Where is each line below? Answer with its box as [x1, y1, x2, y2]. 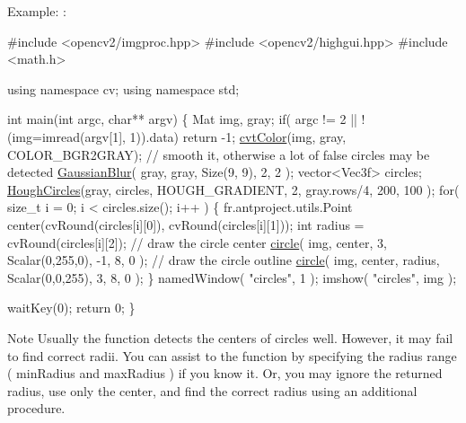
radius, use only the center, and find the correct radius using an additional [7, 381, 418, 400]
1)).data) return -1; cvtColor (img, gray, [129, 127, 347, 145]
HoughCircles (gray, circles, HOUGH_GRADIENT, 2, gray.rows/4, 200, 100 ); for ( [7, 180, 460, 198]
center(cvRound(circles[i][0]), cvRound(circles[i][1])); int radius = [7, 215, 365, 234]
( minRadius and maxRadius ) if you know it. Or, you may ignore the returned [7, 364, 443, 383]
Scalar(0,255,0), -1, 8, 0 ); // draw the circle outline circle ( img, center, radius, [7, 251, 440, 269]
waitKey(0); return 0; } [7, 298, 136, 317]
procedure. [7, 399, 66, 418]
